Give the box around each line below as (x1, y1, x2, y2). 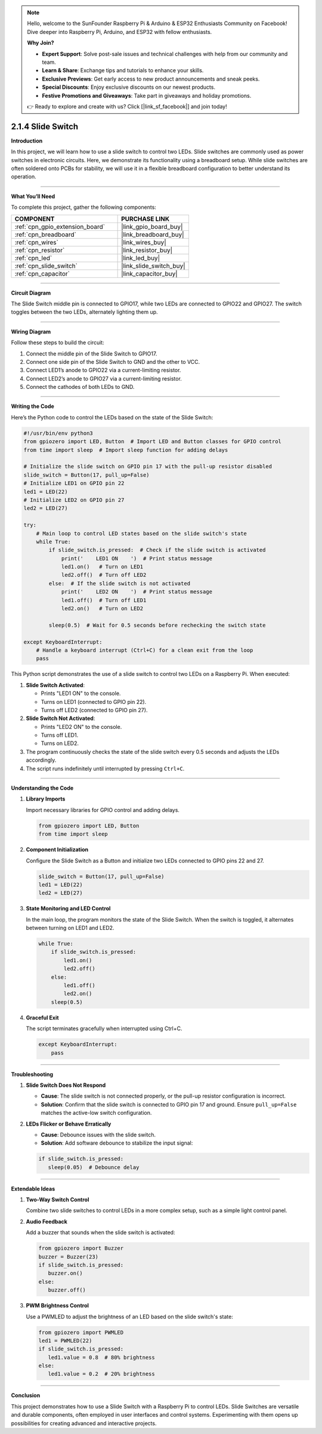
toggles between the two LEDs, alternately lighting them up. (11, 308, 158, 316)
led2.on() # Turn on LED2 (61, 605, 143, 612)
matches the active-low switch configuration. (41, 1110, 152, 1117)
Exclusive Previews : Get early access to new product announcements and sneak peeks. (42, 75, 260, 82)
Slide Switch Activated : (26, 681, 85, 688)
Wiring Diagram (11, 328, 51, 335)
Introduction (11, 137, 43, 144)
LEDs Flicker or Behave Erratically (26, 1120, 112, 1127)
